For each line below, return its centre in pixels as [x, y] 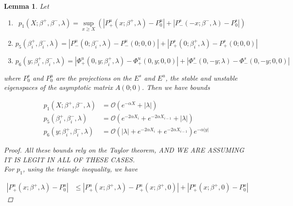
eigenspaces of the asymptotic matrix [58, 87]
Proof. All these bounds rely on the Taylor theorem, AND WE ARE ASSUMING [124, 150]
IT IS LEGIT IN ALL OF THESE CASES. [69, 159]
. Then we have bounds [176, 87]
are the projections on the [94, 77]
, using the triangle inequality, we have [80, 169]
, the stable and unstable [201, 77]
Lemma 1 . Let [26, 6]
